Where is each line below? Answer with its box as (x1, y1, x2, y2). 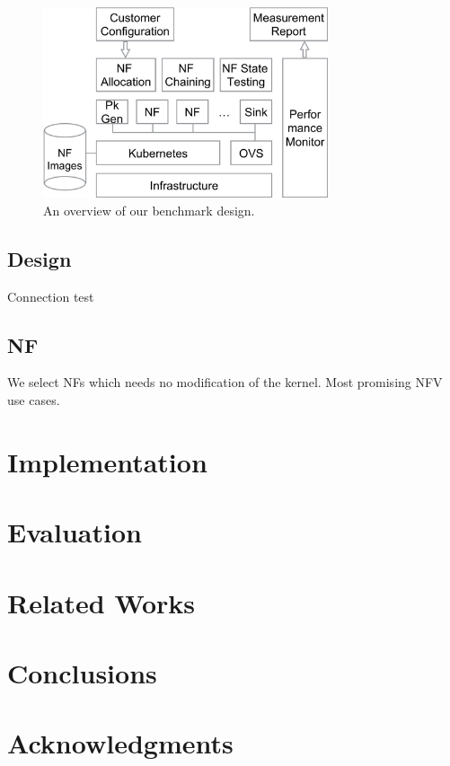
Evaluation (7, 514, 142, 550)
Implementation (7, 443, 207, 480)
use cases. (7, 391, 60, 409)
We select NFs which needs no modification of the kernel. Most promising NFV (7, 373, 443, 392)
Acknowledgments (7, 725, 234, 762)
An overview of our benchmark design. (43, 200, 255, 219)
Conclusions (7, 654, 157, 691)
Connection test (7, 286, 94, 305)
